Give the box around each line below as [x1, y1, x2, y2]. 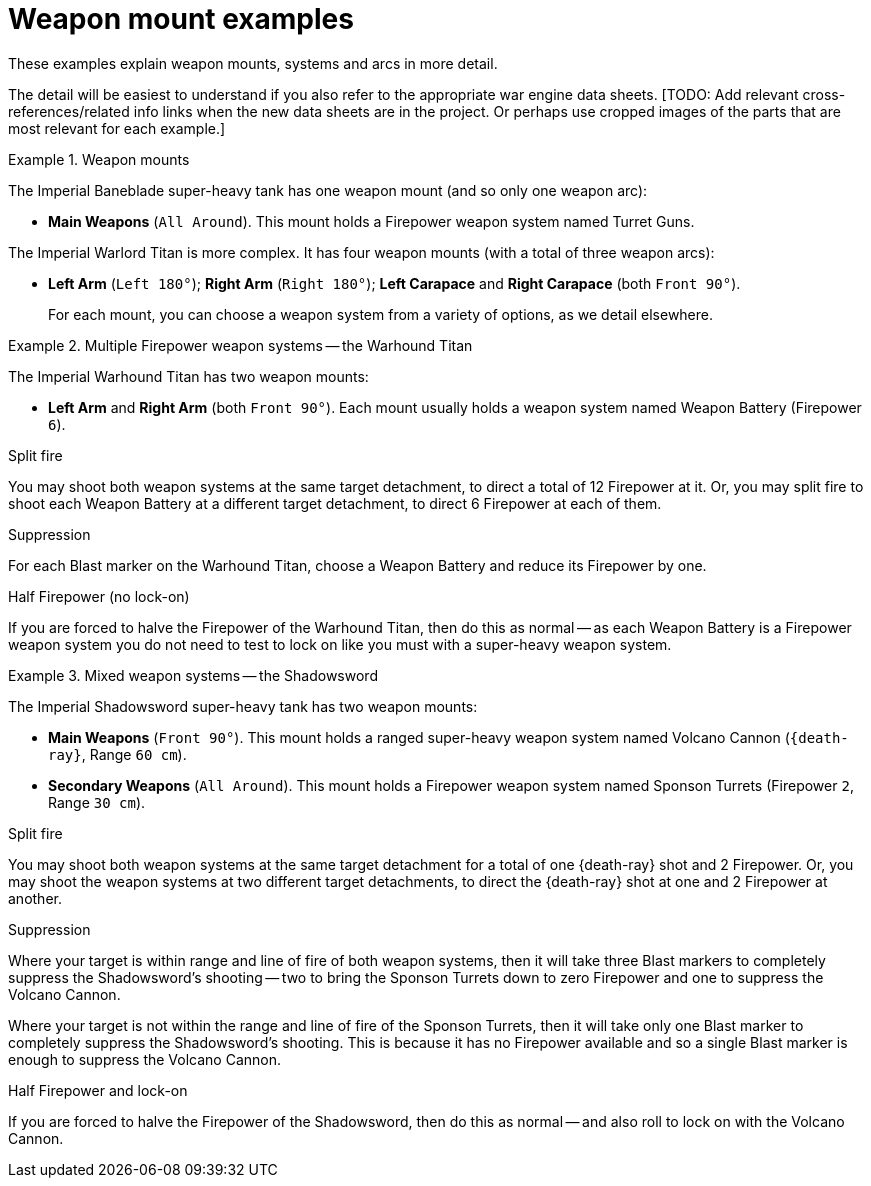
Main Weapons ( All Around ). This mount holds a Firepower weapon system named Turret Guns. [48, 212, 695, 230]
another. [8, 889, 62, 907]
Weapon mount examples [8, 2, 354, 36]
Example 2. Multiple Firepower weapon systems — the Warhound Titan [8, 336, 473, 354]
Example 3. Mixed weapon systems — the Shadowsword [8, 666, 378, 684]
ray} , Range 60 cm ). [48, 745, 187, 763]
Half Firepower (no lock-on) [8, 587, 190, 605]
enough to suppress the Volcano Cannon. [8, 1050, 282, 1068]
